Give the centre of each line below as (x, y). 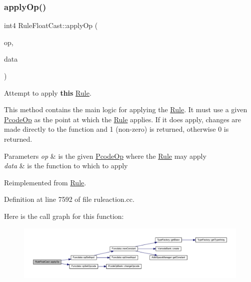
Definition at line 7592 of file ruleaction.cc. (69, 199)
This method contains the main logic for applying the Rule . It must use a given (126, 109)
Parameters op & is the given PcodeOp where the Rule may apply (105, 156)
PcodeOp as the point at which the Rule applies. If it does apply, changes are (123, 119)
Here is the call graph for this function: (64, 216)
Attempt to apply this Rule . (48, 92)
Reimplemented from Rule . (45, 182)
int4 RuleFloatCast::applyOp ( (51, 25)
